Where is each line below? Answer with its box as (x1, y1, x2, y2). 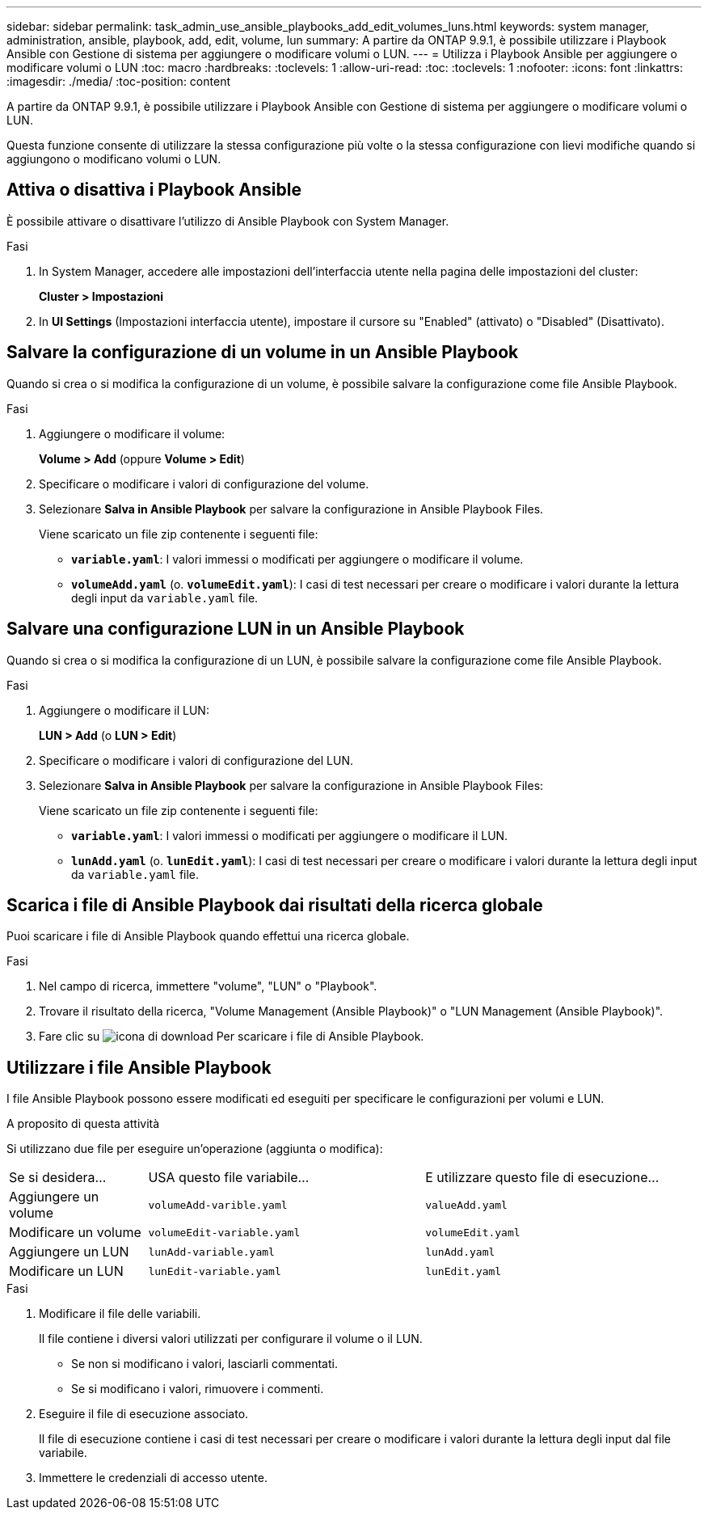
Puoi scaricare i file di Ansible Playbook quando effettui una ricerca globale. (6, 929, 410, 944)
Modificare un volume (9, 1224, 141, 1241)
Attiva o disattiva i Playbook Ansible (6, 179, 301, 201)
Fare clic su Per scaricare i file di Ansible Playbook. (39, 1029, 424, 1044)
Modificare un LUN (9, 1263, 124, 1280)
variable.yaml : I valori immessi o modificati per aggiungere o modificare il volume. (71, 551, 524, 566)
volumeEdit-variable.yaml (148, 1226, 301, 1239)
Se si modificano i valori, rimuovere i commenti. (71, 1382, 324, 1396)
